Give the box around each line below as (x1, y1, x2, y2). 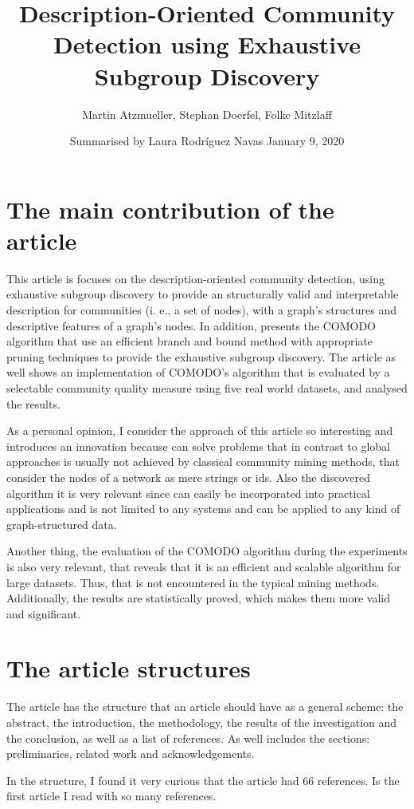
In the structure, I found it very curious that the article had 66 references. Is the (6, 772, 400, 788)
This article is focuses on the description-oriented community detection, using (6, 270, 385, 286)
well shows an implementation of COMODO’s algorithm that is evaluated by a (6, 364, 390, 381)
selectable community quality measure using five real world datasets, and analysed (6, 379, 408, 396)
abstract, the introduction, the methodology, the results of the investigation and (6, 714, 397, 730)
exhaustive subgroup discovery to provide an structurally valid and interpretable (6, 286, 399, 302)
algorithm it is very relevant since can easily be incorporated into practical (6, 484, 370, 501)
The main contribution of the (6, 192, 334, 225)
